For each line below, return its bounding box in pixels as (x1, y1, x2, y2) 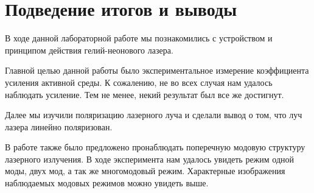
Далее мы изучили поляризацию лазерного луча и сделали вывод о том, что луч (5, 108, 302, 121)
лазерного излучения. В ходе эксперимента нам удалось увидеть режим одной (5, 152, 295, 165)
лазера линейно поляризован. (5, 120, 113, 133)
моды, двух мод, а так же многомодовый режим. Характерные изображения (5, 164, 285, 177)
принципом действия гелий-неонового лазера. (5, 43, 173, 56)
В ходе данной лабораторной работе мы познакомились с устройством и (5, 32, 273, 44)
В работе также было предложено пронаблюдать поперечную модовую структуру (5, 141, 305, 153)
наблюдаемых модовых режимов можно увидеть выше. (5, 177, 209, 189)
